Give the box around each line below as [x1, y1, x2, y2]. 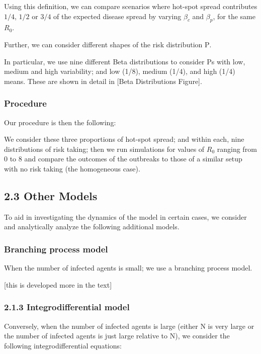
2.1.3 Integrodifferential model [4, 301, 130, 313]
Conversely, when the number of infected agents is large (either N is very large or [4, 320, 254, 331]
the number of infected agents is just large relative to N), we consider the [4, 330, 230, 341]
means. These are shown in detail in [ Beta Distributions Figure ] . [4, 75, 202, 86]
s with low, [211, 56, 245, 66]
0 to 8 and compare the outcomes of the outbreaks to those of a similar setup [4, 153, 242, 164]
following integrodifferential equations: [4, 340, 122, 350]
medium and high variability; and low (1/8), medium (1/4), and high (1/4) [4, 66, 235, 76]
